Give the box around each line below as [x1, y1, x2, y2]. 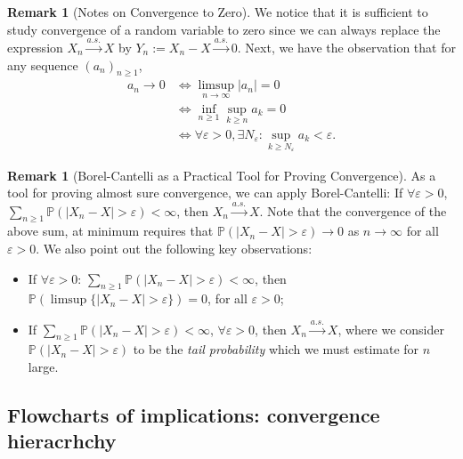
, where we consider [337, 319, 444, 338]
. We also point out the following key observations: [36, 238, 313, 257]
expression [7, 37, 63, 56]
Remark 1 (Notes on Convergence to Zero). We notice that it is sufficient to [7, 3, 428, 20]
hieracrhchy [7, 427, 117, 455]
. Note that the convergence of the [259, 201, 447, 220]
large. [28, 358, 59, 376]
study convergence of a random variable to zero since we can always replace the [7, 20, 441, 38]
